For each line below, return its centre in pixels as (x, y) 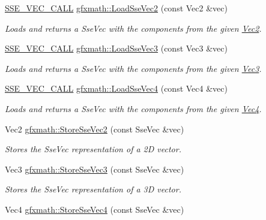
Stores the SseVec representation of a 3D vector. (93, 189)
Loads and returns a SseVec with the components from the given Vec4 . (133, 108)
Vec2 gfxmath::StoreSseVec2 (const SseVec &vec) (95, 129)
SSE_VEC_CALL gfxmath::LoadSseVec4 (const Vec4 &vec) (116, 88)
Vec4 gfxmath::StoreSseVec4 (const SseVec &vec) (95, 209)
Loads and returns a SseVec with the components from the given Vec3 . (133, 68)
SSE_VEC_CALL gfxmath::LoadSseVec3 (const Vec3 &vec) (116, 48)
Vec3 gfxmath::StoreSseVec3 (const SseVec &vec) (95, 169)
